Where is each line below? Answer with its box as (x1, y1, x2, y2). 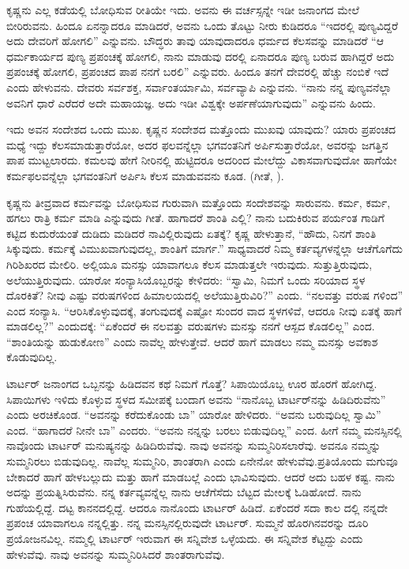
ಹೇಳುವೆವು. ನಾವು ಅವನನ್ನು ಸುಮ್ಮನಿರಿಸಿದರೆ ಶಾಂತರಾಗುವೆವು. (6, 545, 225, 562)
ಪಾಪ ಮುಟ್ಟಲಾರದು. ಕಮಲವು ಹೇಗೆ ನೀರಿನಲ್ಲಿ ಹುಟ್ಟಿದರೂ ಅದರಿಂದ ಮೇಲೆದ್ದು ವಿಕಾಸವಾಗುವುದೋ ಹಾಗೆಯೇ (6, 152, 397, 168)
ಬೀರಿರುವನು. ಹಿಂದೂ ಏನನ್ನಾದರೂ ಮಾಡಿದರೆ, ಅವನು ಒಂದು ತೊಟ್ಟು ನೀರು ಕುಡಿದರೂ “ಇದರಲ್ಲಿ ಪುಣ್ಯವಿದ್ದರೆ (6, 17, 399, 33)
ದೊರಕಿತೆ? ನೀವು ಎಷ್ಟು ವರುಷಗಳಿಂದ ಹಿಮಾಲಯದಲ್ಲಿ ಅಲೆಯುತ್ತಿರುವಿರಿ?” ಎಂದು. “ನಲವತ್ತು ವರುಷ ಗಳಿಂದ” (6, 287, 403, 303)
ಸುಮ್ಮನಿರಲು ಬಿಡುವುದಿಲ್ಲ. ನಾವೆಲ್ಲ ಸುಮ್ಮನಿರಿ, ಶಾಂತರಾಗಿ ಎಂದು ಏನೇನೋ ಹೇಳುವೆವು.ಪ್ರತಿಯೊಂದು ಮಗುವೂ (6, 453, 398, 469)
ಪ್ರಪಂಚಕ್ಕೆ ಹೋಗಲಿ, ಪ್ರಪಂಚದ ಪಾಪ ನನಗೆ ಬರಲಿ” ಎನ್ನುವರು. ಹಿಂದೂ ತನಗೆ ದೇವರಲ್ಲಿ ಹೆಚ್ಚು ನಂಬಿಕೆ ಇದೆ (6, 63, 389, 80)
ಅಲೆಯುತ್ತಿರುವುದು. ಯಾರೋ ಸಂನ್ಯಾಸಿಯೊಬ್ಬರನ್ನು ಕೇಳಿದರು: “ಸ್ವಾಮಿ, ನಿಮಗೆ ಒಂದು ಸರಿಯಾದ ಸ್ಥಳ (6, 271, 366, 288)
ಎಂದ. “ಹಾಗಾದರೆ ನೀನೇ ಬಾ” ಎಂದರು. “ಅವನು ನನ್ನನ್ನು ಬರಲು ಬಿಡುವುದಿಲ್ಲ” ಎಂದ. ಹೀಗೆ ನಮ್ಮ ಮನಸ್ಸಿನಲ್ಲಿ (6, 421, 402, 438)
